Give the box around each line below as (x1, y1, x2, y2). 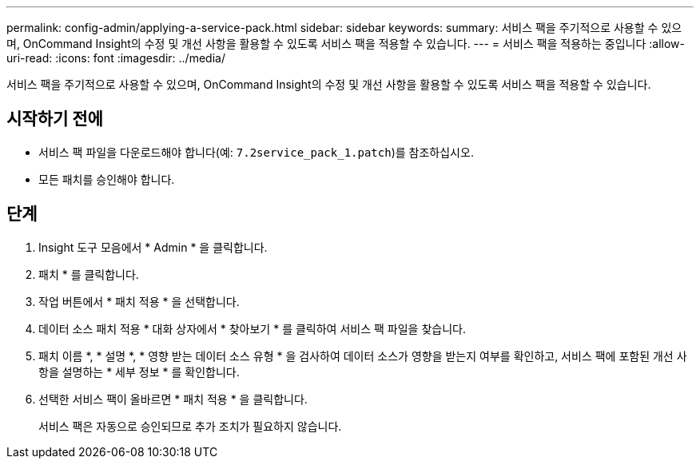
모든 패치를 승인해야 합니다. (38, 172, 175, 186)
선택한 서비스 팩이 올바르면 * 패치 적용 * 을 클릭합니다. (38, 391, 308, 406)
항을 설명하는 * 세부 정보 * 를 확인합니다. (38, 364, 240, 379)
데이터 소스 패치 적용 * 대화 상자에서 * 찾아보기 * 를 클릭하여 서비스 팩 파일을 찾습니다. (38, 321, 466, 336)
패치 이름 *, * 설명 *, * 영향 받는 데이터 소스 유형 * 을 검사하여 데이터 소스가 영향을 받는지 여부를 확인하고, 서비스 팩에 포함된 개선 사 (38, 348, 687, 363)
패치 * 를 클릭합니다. (38, 267, 139, 281)
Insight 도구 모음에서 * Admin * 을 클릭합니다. (38, 240, 268, 254)
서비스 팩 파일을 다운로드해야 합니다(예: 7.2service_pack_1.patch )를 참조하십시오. (38, 145, 474, 159)
